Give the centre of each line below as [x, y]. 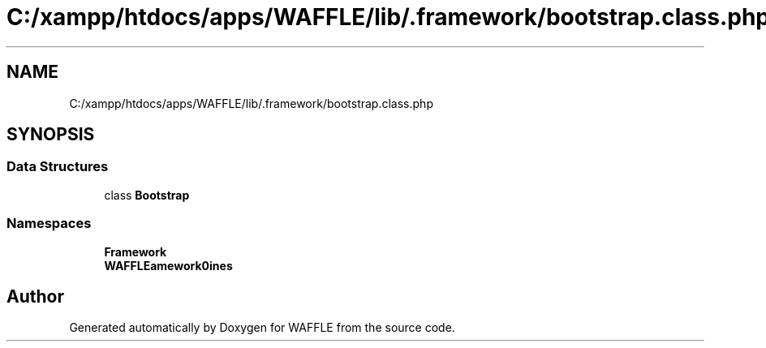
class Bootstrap [147, 195]
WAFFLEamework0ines [168, 265]
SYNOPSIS [51, 135]
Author [35, 296]
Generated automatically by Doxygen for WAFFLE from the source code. [262, 328]
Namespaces [49, 223]
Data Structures [58, 167]
